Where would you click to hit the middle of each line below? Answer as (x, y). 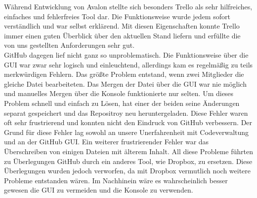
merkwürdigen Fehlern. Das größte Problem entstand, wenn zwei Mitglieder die (124, 74)
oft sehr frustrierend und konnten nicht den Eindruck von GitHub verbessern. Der (128, 122)
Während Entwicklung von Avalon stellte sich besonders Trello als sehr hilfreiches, (128, 6)
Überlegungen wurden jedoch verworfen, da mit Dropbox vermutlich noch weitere (128, 171)
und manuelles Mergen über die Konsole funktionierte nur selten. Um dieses (119, 93)
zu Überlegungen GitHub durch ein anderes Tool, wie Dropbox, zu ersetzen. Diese (128, 161)
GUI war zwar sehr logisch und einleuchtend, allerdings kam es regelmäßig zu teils (128, 64)
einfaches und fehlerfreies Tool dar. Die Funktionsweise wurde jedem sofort (117, 16)
